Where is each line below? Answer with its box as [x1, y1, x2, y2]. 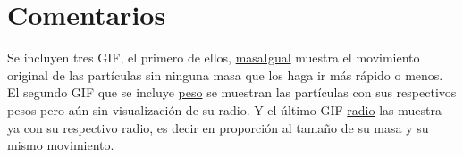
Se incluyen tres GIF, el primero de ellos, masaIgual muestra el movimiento [7, 48, 420, 67]
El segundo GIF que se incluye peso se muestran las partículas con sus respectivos [7, 83, 457, 102]
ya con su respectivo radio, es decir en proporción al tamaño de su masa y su [7, 118, 429, 136]
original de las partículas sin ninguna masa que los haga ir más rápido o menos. [7, 65, 443, 84]
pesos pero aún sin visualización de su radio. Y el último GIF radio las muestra [7, 100, 442, 119]
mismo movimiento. [7, 136, 114, 154]
